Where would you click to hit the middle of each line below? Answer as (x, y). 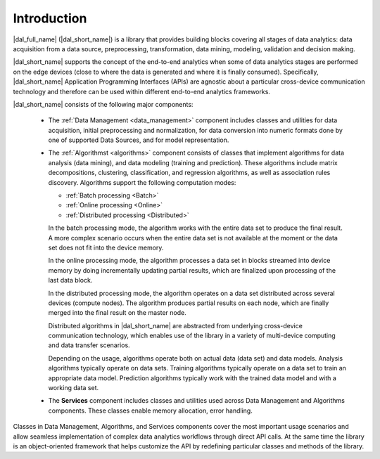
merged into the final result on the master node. (117, 313)
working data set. (74, 388)
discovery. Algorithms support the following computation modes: (142, 182)
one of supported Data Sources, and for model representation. (139, 140)
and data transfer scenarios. (89, 345)
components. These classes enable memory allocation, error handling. (150, 410)
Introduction (50, 18)
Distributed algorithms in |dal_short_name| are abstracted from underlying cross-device (175, 325)
